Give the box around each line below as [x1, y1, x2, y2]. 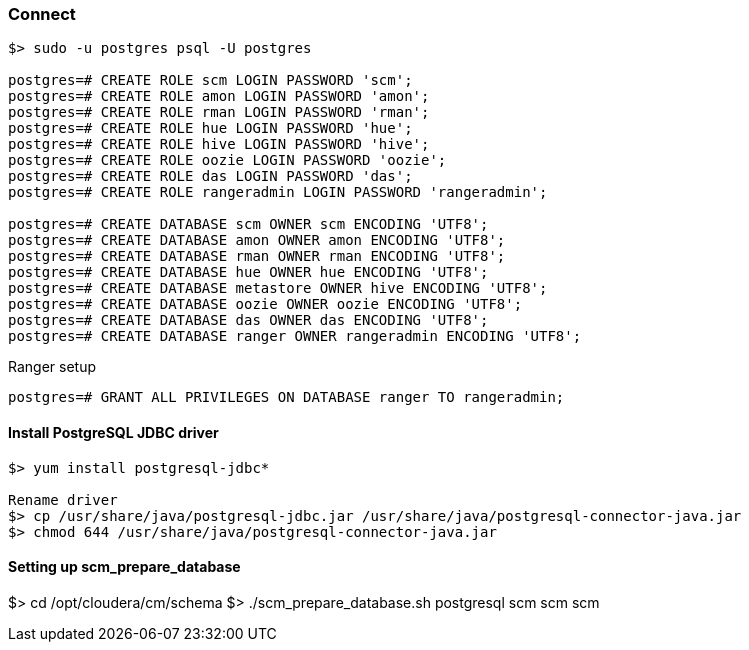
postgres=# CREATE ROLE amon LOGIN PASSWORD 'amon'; [8, 88, 430, 105]
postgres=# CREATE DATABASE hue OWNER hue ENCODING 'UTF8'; [8, 264, 489, 281]
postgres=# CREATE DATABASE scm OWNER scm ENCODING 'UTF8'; [8, 216, 489, 233]
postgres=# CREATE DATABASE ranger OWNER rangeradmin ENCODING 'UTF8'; [8, 328, 582, 345]
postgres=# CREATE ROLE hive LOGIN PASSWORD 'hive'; [8, 136, 430, 153]
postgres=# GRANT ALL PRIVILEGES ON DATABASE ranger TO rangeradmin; [8, 389, 565, 406]
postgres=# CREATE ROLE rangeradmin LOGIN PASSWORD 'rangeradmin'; [8, 184, 548, 201]
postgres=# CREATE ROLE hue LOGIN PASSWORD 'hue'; [8, 120, 413, 137]
